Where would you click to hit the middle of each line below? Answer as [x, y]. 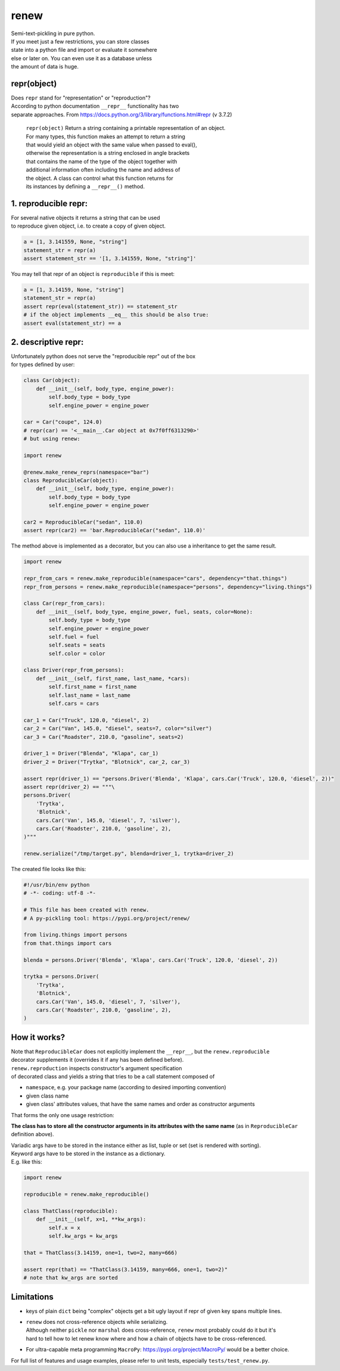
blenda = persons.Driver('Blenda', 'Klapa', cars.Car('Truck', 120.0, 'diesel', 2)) [151, 960]
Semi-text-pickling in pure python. [53, 33]
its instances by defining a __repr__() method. [85, 186]
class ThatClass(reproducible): [71, 1211]
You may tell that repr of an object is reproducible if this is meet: [93, 273]
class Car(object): [52, 380]
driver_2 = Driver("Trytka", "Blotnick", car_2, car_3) [107, 762]
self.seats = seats [77, 645]
